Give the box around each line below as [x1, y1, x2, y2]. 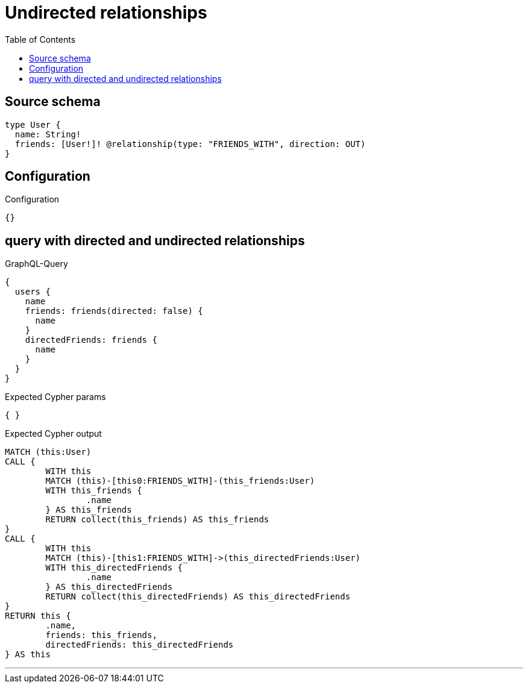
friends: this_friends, [45, 630, 157, 640]
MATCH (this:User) [5, 447, 92, 457]
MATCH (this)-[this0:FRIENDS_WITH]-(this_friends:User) [45, 476, 315, 486]
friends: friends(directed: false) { [25, 306, 203, 316]
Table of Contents [5, 34, 76, 45]
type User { [5, 119, 61, 130]
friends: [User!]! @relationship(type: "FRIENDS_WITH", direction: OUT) [14, 139, 366, 149]
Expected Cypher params [5, 392, 106, 402]
